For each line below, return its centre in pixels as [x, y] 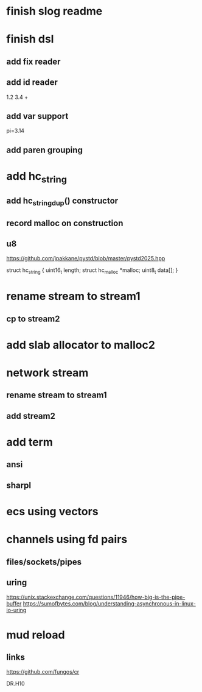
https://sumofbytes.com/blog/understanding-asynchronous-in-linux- [109, 604]
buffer [14, 604]
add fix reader [33, 61]
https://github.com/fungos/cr [43, 672]
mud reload [36, 635]
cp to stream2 [33, 319]
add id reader [32, 83]
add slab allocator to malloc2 [81, 345]
